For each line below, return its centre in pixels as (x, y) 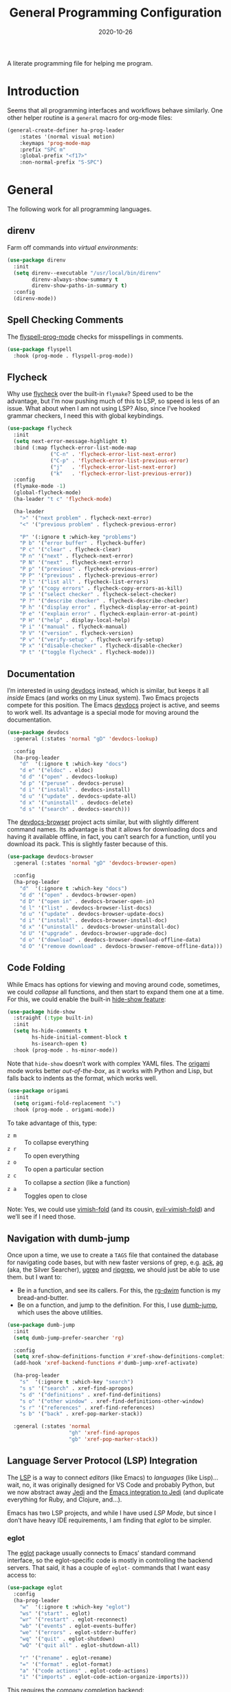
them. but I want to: (35, 1277)
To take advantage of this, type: (52, 1123)
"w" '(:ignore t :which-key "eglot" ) (75, 1607)
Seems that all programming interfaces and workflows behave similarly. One (115, 110)
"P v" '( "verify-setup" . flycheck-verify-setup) (92, 640)
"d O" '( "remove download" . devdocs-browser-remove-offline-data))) (121, 946)
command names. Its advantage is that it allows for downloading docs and (112, 829)
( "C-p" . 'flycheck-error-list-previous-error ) (120, 460)
